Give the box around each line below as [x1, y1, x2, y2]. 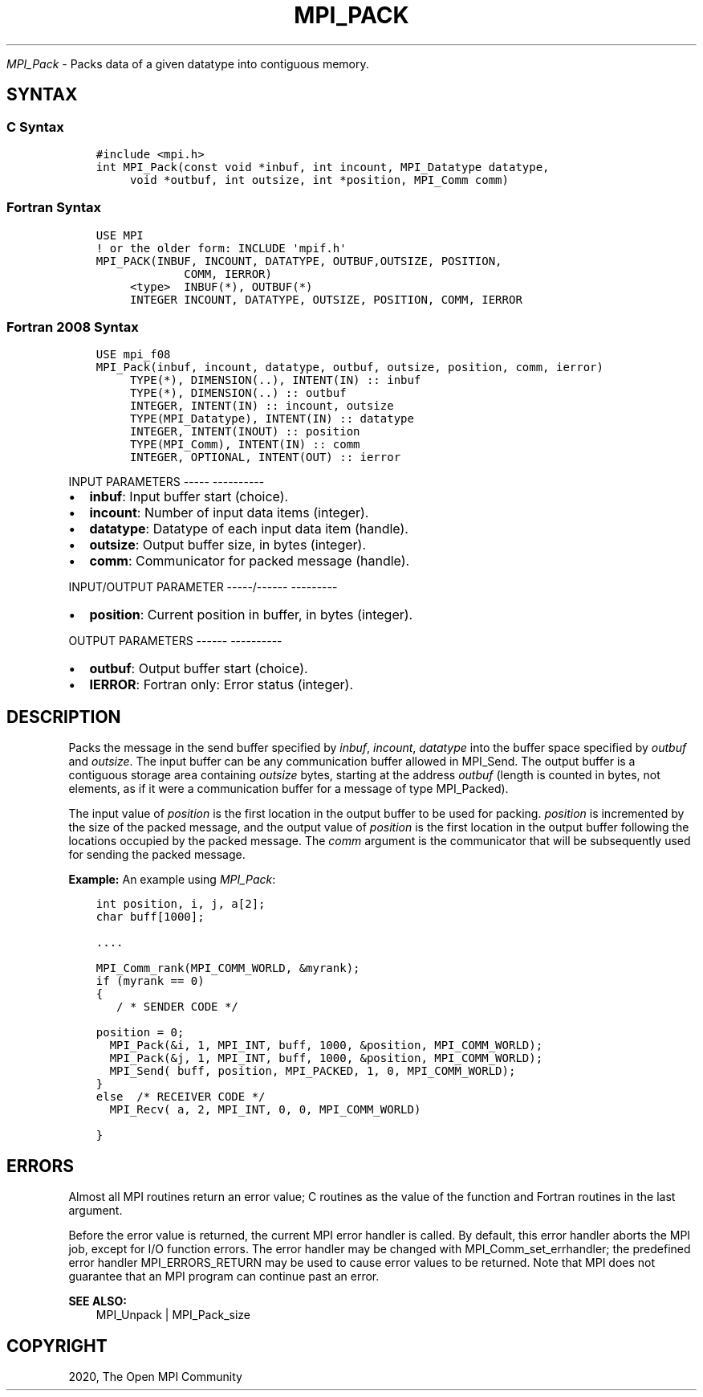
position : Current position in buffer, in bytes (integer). [89, 607, 413, 623]
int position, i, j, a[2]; [95, 897, 266, 911]
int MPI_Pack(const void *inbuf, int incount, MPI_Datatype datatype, [95, 160, 550, 174]
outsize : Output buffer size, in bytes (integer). [89, 537, 367, 553]
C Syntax [6, 118, 64, 135]
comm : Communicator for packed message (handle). [89, 553, 410, 570]
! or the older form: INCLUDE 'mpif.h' [95, 241, 347, 255]
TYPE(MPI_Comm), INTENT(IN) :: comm [129, 438, 360, 451]
